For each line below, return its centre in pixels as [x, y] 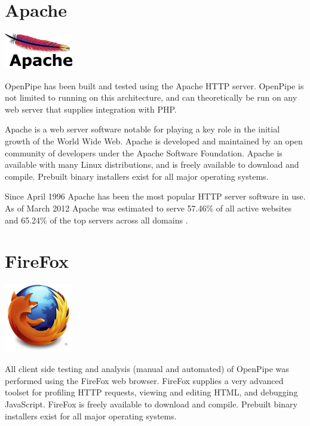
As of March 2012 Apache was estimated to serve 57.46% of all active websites [148, 208]
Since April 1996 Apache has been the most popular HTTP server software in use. [155, 196]
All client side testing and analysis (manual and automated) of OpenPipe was [147, 369]
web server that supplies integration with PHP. [91, 109]
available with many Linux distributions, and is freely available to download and [152, 164]
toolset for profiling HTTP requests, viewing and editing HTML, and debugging [151, 392]
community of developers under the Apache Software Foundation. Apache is [144, 152]
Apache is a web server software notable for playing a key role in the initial [142, 129]
